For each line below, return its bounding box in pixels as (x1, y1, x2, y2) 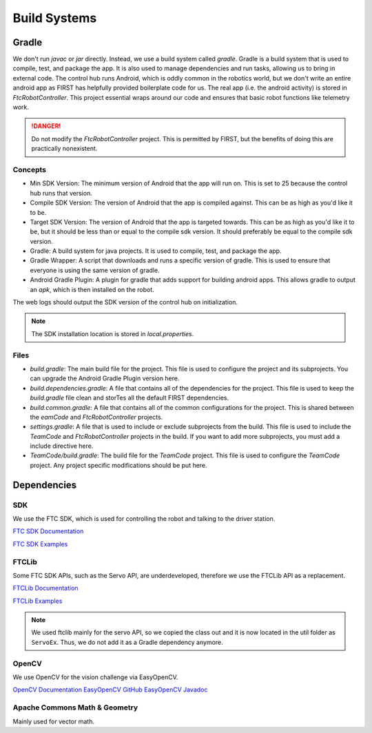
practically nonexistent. (31, 145, 98, 153)
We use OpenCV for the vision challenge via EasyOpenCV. (12, 673, 178, 681)
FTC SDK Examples (12, 539, 68, 548)
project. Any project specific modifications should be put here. (30, 461, 207, 469)
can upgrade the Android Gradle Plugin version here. (30, 374, 180, 382)
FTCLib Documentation (12, 584, 79, 592)
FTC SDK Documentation (12, 527, 84, 535)
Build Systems (12, 10, 97, 25)
